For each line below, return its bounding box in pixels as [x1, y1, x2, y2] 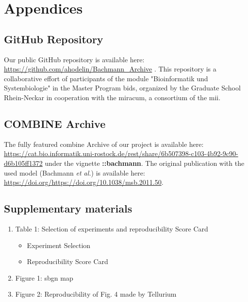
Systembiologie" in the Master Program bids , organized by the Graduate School [4, 83, 241, 93]
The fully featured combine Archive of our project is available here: [4, 139, 204, 149]
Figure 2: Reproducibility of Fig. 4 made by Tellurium [15, 289, 177, 299]
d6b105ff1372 [4, 158, 43, 168]
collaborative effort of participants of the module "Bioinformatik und [4, 73, 208, 83]
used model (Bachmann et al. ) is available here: [4, 167, 145, 178]
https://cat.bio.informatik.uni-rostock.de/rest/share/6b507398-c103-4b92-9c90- [4, 148, 238, 159]
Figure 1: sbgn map [15, 272, 73, 283]
